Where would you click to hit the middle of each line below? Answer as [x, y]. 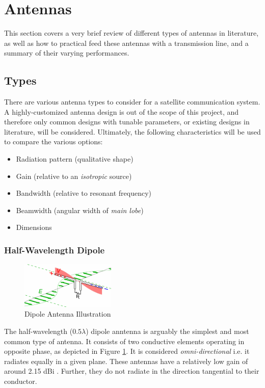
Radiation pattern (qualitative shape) [75, 159]
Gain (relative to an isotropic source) [74, 176]
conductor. [21, 381]
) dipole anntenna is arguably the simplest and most [167, 331]
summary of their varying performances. [67, 53]
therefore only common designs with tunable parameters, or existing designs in [127, 122]
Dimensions [34, 227]
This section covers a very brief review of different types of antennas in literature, [131, 33]
